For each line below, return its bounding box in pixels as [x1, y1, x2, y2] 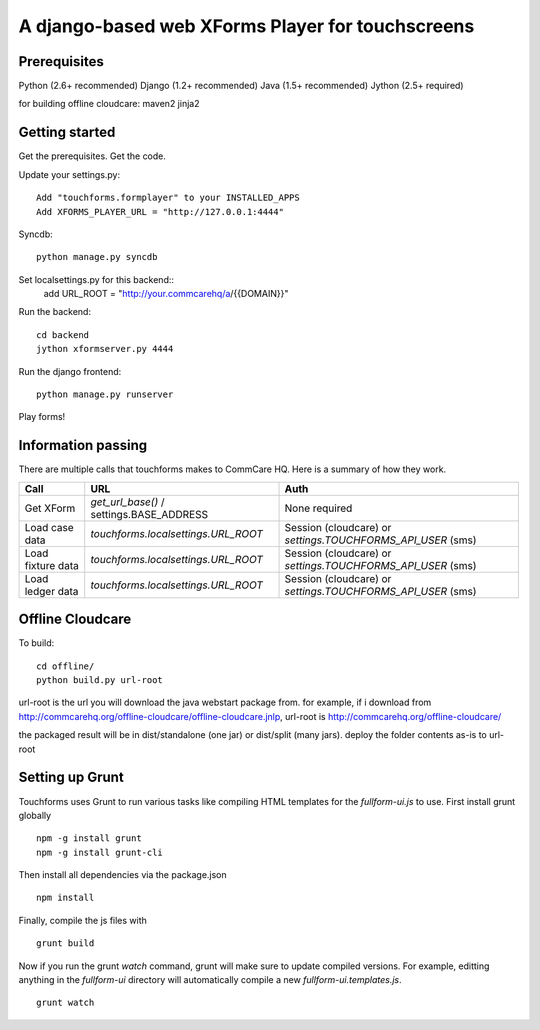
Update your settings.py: [18, 168, 121, 180]
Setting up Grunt [18, 769, 124, 786]
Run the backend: [18, 306, 92, 318]
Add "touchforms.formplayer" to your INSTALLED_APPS [36, 192, 300, 204]
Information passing [18, 437, 148, 454]
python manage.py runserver [36, 389, 174, 400]
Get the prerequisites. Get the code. [18, 150, 167, 162]
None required [284, 501, 353, 515]
